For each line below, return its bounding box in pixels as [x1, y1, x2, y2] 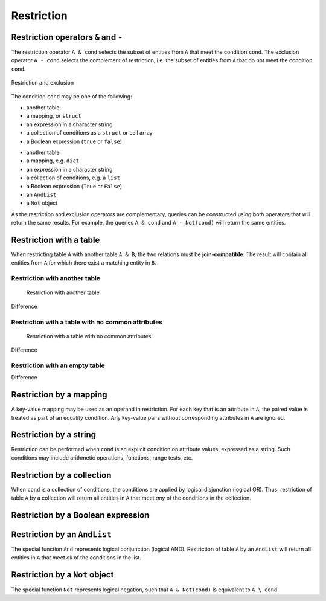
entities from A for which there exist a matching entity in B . [11, 259, 156, 266]
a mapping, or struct [26, 112, 81, 120]
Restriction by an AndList [11, 529, 112, 539]
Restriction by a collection [11, 470, 112, 480]
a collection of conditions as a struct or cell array [26, 129, 153, 137]
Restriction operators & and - [11, 32, 123, 42]
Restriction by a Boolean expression [11, 510, 150, 520]
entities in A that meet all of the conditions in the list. [11, 554, 141, 561]
